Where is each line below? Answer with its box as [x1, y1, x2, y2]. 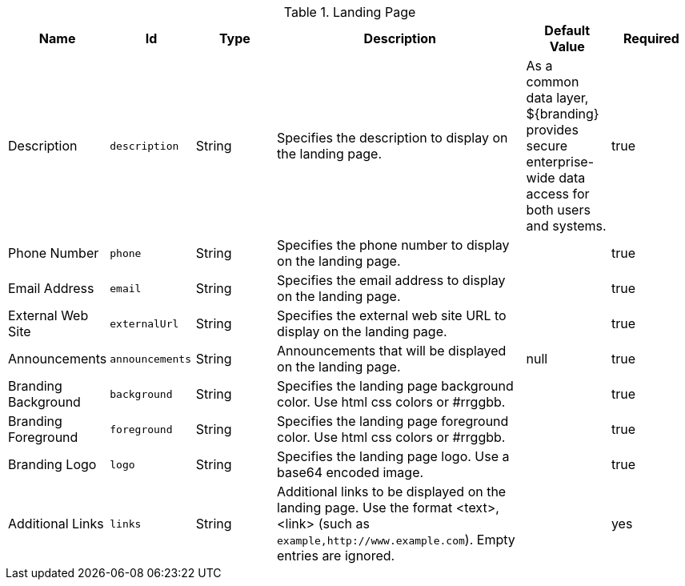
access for [526, 186, 590, 202]
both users [526, 202, 591, 218]
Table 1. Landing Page [283, 4, 416, 20]
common [526, 74, 579, 90]
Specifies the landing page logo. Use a [277, 448, 510, 464]
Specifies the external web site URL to [277, 307, 507, 323]
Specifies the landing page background [277, 378, 514, 394]
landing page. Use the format [277, 500, 453, 516]
